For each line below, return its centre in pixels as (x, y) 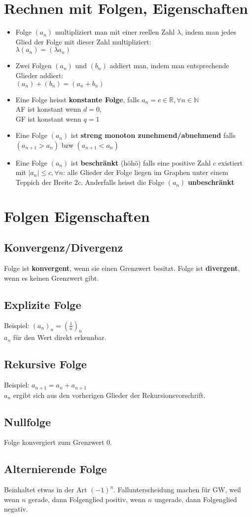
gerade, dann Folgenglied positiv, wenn (87, 499)
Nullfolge (28, 421)
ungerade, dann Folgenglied (196, 499)
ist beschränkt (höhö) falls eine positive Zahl (141, 162)
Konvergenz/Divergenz (64, 247)
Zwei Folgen (34, 65)
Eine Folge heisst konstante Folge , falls (77, 99)
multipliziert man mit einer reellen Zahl (115, 32)
